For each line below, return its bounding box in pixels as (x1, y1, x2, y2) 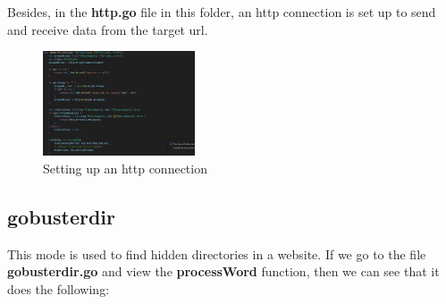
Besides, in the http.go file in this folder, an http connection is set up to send (7, 3, 436, 21)
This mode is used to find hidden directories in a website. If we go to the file (7, 244, 426, 263)
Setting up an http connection (43, 159, 207, 178)
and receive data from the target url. (7, 20, 208, 38)
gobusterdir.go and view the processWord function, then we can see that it (7, 262, 440, 281)
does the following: (7, 280, 110, 299)
